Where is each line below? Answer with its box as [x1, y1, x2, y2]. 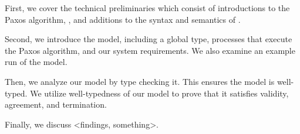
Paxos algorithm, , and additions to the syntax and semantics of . [5, 13, 241, 25]
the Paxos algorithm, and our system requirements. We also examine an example [5, 44, 295, 56]
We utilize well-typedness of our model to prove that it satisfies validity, [30, 87, 289, 99]
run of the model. [5, 56, 68, 68]
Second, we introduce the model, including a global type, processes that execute [5, 33, 292, 45]
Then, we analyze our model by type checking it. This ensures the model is [5, 75, 275, 87]
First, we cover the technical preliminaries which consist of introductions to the [5, 2, 290, 13]
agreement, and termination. [5, 98, 107, 111]
